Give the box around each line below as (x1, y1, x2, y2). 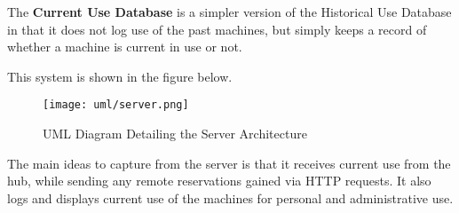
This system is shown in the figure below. (7, 67, 233, 85)
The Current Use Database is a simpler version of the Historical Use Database (7, 3, 452, 20)
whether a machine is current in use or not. (7, 37, 242, 56)
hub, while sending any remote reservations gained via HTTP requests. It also (7, 171, 431, 190)
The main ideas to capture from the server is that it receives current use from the (7, 154, 451, 172)
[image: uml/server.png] (43, 99, 189, 112)
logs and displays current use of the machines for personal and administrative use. (7, 188, 454, 207)
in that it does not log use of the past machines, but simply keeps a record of (7, 20, 427, 38)
